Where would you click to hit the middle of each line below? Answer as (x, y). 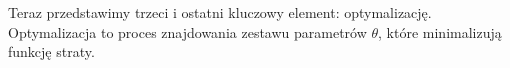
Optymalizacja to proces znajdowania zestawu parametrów (187, 31)
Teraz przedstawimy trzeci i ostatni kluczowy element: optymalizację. (220, 12)
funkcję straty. (51, 51)
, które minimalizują (440, 31)
